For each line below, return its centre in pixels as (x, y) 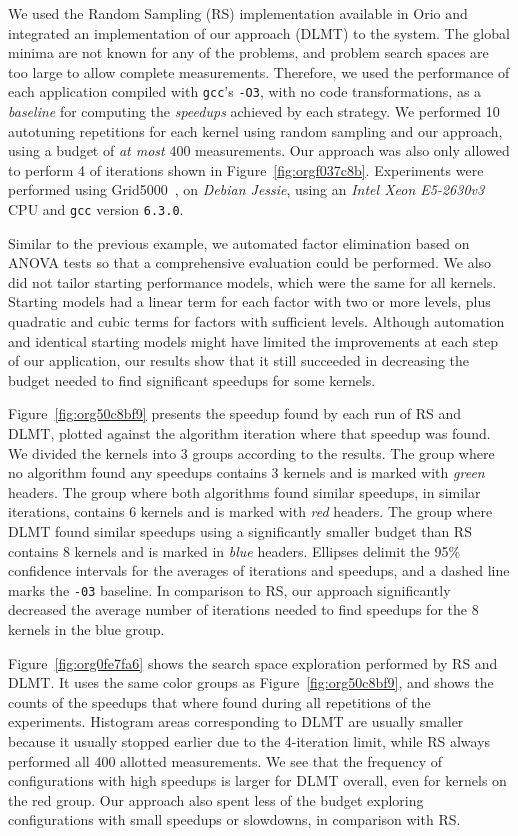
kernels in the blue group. (86, 629)
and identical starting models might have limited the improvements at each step (253, 340)
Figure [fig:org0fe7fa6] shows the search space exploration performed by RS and (253, 662)
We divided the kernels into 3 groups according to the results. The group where (251, 452)
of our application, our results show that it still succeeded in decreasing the (239, 360)
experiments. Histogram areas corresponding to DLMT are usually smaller (236, 721)
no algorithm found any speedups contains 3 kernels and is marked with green (246, 472)
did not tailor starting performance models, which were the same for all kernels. (252, 281)
